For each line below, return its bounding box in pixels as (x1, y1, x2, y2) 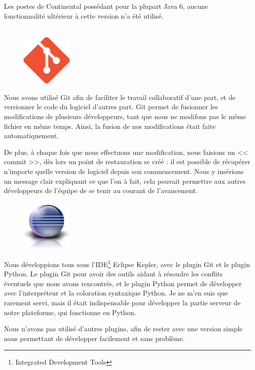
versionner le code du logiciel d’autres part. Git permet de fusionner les (4, 101, 218, 112)
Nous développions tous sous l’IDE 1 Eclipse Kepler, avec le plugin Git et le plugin (4, 257, 250, 269)
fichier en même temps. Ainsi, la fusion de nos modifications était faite (4, 121, 216, 131)
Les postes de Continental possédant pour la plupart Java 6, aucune (4, 1, 208, 11)
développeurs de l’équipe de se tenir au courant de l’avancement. (4, 185, 198, 196)
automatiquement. (4, 130, 59, 141)
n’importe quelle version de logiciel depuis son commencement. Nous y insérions (4, 166, 244, 176)
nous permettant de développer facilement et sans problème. (4, 333, 185, 343)
